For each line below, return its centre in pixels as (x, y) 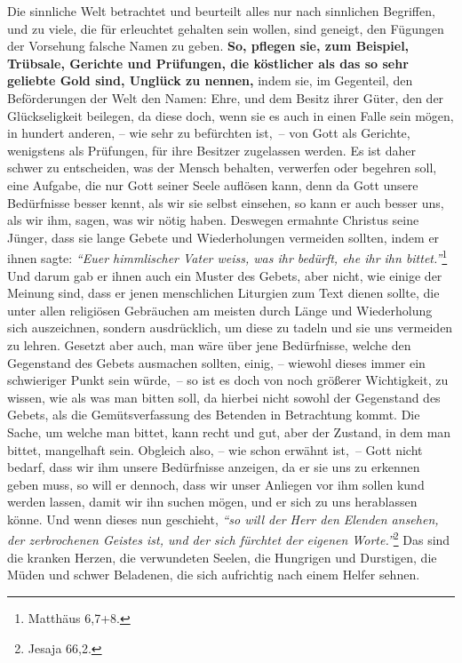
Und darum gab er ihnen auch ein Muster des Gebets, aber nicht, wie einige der (225, 275)
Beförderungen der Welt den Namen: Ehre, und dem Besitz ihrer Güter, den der (226, 97)
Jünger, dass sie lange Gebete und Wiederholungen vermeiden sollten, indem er (223, 237)
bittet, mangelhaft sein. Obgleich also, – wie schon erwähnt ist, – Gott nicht (215, 449)
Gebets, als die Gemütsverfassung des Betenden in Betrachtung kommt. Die (214, 415)
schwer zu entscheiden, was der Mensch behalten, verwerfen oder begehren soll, (222, 168)
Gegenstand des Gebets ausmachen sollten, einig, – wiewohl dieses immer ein (216, 362)
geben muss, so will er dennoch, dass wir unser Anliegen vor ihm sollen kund (216, 484)
